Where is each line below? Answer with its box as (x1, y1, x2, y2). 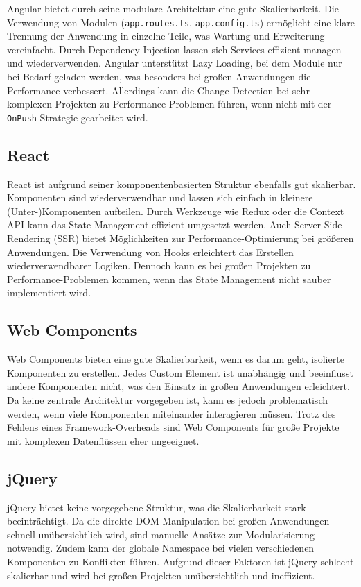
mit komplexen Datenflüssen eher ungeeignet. (7, 433, 200, 448)
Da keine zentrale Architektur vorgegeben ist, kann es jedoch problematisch (7, 393, 328, 407)
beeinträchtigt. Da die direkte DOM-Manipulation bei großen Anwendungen (7, 513, 330, 528)
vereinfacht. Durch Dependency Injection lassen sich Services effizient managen (7, 42, 342, 56)
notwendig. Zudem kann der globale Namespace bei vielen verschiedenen (7, 541, 315, 555)
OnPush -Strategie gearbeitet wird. (7, 110, 148, 124)
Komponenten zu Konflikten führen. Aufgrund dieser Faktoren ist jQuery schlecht (7, 554, 354, 568)
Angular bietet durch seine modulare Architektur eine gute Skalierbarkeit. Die (7, 1, 339, 15)
